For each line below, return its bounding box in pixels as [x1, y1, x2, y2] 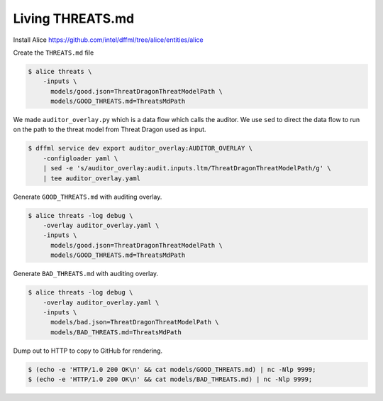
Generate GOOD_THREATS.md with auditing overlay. [13, 192, 162, 201]
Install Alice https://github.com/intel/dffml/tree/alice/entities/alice [13, 35, 204, 44]
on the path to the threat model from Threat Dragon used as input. [13, 125, 206, 134]
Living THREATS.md [13, 11, 135, 26]
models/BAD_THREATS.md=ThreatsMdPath [50, 328, 182, 336]
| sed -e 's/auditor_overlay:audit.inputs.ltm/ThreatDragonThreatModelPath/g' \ [43, 164, 331, 172]
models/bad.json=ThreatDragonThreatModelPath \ [50, 318, 219, 326]
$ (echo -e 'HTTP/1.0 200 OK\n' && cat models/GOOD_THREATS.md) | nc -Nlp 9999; [28, 366, 316, 373]
